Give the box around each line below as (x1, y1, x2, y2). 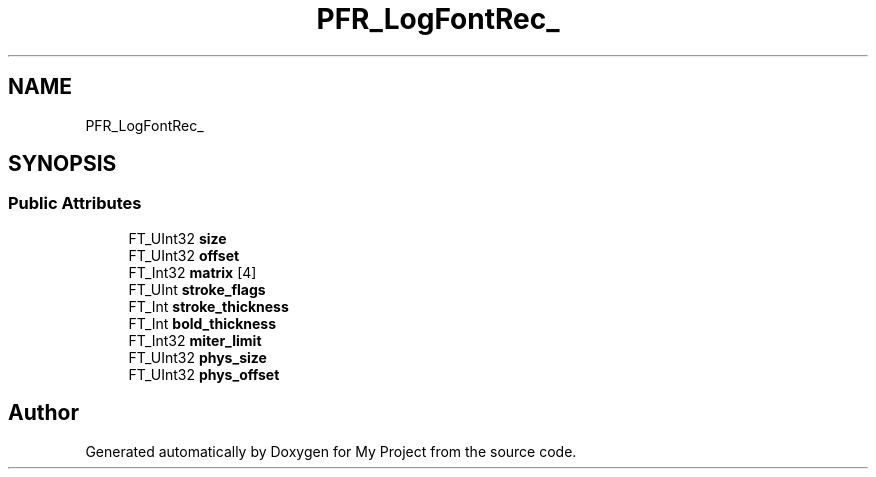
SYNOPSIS (8, 151, 117, 177)
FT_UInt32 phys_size (128, 348, 267, 366)
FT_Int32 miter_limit (128, 331, 262, 349)
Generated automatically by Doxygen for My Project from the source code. (85, 442, 577, 460)
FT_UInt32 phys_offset (128, 365, 280, 383)
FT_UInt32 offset (128, 246, 240, 264)
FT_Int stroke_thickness (128, 297, 289, 315)
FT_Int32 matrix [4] (128, 263, 257, 281)
